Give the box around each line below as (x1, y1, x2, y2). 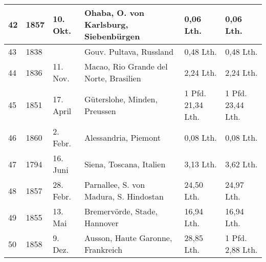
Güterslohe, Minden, (84, 93, 158, 105)
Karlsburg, (84, 18, 128, 30)
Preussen (84, 104, 116, 117)
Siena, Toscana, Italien (84, 158, 166, 170)
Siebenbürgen (84, 30, 140, 42)
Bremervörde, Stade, (84, 205, 158, 217)
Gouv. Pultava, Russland (84, 46, 174, 57)
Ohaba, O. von (84, 7, 145, 18)
